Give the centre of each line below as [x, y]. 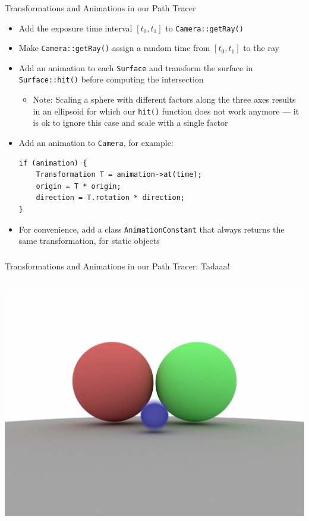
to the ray [261, 48]
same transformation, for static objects [89, 241]
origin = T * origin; [78, 186]
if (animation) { [53, 163]
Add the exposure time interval [75, 28]
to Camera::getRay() [204, 28]
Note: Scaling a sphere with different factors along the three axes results [164, 99]
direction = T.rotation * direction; [110, 198]
